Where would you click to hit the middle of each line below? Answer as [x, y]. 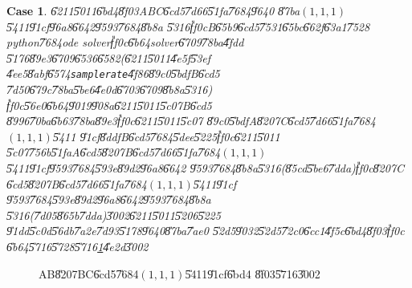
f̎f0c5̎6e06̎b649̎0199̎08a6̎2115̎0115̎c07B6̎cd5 [109, 105]
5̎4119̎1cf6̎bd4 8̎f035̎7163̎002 [253, 273]
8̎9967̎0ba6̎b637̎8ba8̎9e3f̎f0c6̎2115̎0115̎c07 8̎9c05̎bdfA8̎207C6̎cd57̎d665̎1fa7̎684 [191, 121]
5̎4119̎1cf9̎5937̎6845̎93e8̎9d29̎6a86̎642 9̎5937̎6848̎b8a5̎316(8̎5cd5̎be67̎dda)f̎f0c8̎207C [206, 168]
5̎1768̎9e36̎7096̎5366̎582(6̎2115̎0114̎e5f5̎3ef [109, 57]
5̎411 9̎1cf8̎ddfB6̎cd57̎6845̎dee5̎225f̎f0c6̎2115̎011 [166, 136]
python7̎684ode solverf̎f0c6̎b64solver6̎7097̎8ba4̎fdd [125, 42]
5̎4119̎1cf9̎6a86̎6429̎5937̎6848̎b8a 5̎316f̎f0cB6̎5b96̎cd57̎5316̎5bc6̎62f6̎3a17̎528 [188, 26]
